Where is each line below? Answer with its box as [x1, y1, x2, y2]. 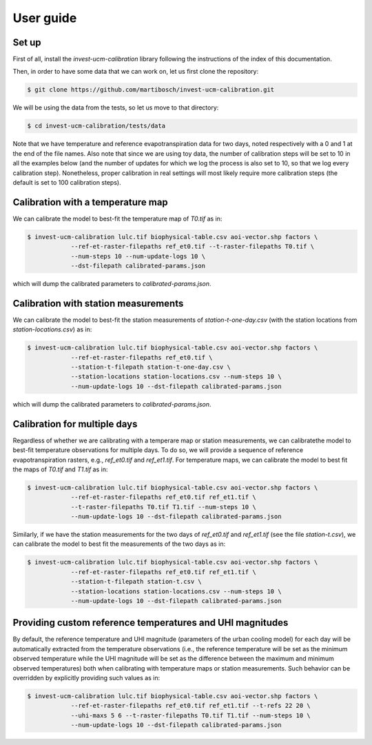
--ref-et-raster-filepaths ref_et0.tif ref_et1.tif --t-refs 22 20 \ [70, 702, 311, 710]
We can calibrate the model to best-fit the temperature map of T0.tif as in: [12, 214, 223, 223]
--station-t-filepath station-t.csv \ [70, 578, 203, 586]
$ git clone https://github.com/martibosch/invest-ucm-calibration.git [27, 86, 275, 94]
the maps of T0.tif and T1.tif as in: [12, 465, 108, 473]
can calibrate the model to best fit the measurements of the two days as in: [12, 540, 226, 548]
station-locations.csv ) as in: [12, 325, 92, 334]
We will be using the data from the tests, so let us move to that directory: [12, 103, 219, 112]
